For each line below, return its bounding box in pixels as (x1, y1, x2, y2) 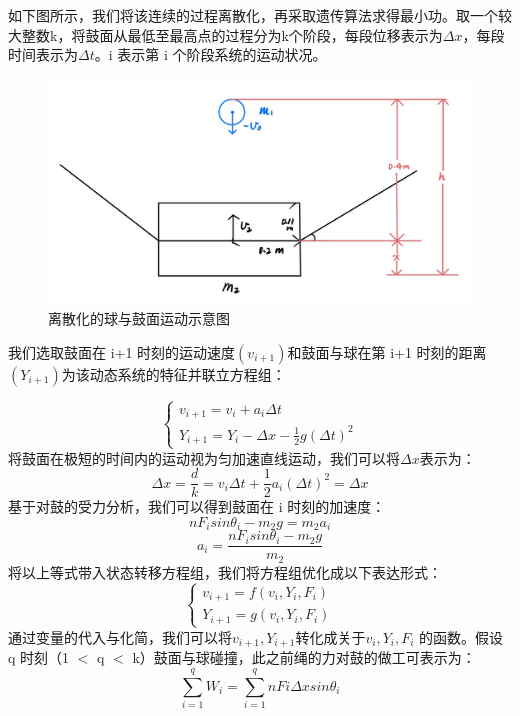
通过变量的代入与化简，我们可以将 (8, 626, 232, 647)
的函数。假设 (419, 626, 504, 647)
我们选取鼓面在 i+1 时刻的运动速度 (8, 341, 236, 362)
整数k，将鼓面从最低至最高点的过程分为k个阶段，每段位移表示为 (21, 24, 443, 45)
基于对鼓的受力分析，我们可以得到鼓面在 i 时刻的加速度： (8, 496, 386, 517)
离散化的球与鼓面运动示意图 (48, 308, 230, 329)
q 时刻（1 (8, 647, 70, 668)
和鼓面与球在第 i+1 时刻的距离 (287, 341, 487, 362)
